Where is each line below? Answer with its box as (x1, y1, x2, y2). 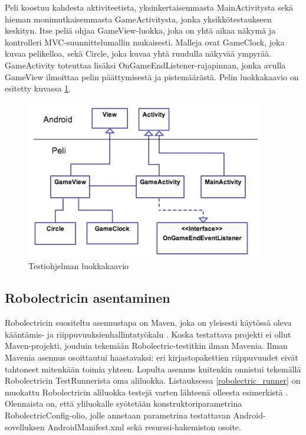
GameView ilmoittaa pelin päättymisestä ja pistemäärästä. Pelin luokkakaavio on (5, 70, 299, 83)
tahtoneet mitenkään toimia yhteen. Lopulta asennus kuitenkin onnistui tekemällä (5, 362, 301, 375)
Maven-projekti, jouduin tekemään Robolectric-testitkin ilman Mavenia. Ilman (5, 339, 288, 352)
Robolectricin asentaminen (5, 289, 170, 307)
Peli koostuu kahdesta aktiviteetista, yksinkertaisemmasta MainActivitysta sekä (5, 1, 294, 13)
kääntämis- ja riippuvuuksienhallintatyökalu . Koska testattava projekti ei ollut (5, 328, 291, 340)
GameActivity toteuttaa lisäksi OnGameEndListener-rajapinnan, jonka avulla (5, 58, 286, 71)
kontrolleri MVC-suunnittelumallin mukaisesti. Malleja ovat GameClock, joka (5, 35, 285, 48)
